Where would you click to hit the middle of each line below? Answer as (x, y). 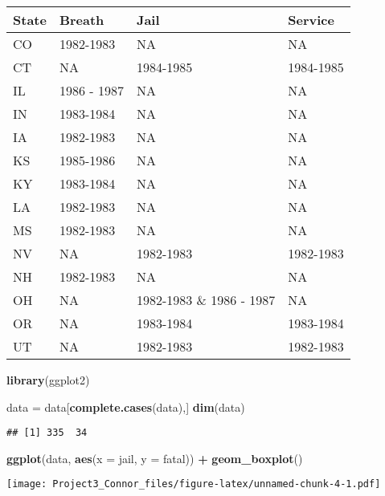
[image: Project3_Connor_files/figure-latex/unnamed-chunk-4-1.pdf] (194, 484)
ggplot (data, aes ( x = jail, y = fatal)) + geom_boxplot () (155, 458)
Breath (82, 20)
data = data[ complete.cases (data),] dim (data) (126, 407)
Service (311, 20)
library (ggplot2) (48, 380)
